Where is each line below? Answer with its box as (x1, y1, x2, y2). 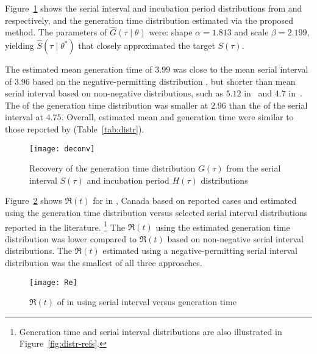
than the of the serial (229, 98, 308, 111)
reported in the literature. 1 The (5, 219, 125, 233)
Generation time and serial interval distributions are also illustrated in (19, 325, 282, 338)
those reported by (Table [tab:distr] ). (5, 122, 144, 135)
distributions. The (5, 244, 72, 257)
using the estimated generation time (155, 220, 290, 233)
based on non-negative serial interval (167, 232, 304, 245)
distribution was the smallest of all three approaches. (5, 256, 202, 269)
